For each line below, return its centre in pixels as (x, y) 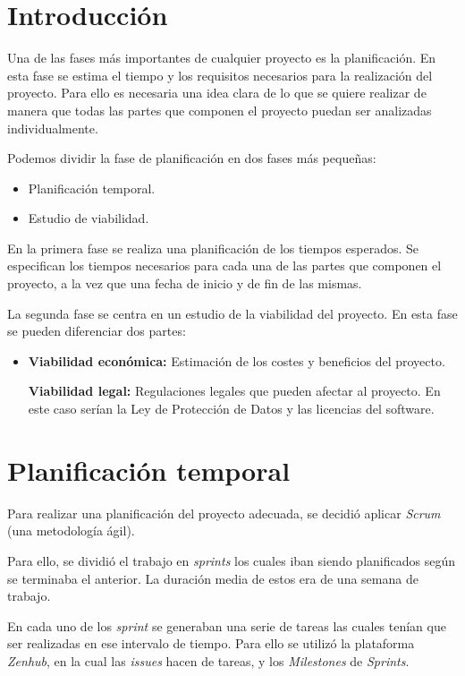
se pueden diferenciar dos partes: (97, 331)
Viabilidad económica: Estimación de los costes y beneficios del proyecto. (237, 360)
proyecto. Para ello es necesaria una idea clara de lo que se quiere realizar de (217, 93)
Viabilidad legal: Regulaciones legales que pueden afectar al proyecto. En (234, 391)
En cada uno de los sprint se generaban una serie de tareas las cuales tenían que (227, 625)
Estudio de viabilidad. (89, 218)
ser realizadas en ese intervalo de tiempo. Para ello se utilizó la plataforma (211, 643)
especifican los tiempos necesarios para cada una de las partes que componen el (224, 265)
